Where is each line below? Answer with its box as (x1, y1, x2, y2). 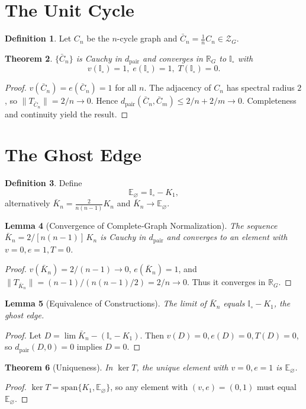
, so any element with (110, 381, 188, 393)
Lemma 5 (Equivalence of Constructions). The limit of (5, 297, 207, 309)
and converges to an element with (166, 231, 288, 243)
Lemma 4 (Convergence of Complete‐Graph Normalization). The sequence (5, 219, 278, 231)
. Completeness (241, 94, 297, 107)
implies (76, 340, 102, 353)
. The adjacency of (144, 81, 211, 94)
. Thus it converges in (186, 276, 266, 288)
